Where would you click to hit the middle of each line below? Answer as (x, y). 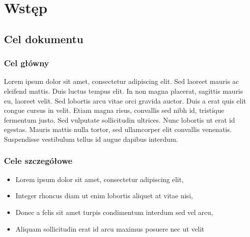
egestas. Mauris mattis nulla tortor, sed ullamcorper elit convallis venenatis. (118, 129)
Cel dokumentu (44, 39)
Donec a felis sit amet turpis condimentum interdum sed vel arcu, (114, 212)
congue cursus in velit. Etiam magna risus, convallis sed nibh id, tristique (114, 110)
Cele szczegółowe (38, 161)
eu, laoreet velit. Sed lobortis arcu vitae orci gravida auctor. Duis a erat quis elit (125, 100)
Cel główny (27, 63)
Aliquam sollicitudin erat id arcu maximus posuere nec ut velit (110, 228)
